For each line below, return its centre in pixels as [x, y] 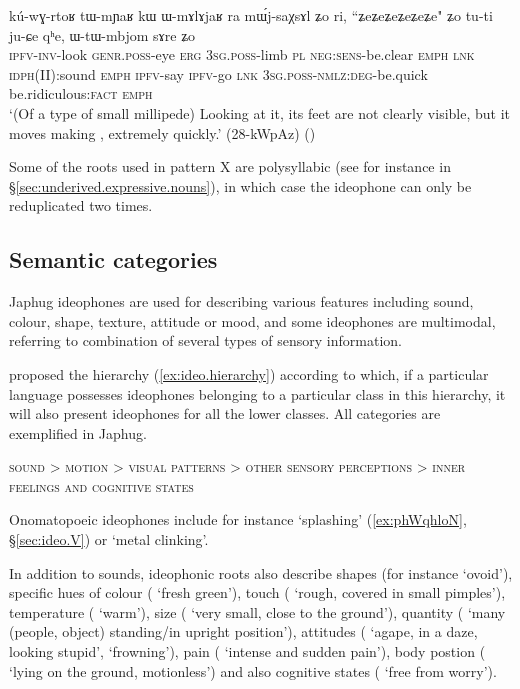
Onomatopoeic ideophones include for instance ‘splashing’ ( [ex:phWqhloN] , [238, 519]
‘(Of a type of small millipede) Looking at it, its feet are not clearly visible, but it [260, 112]
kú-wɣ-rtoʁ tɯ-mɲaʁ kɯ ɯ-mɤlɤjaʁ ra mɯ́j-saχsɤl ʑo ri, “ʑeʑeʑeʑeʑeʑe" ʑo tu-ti [251, 15]
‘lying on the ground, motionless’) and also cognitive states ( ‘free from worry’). [253, 670]
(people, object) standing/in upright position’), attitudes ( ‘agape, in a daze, [243, 631]
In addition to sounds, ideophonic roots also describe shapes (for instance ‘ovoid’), [261, 572]
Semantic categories [113, 259]
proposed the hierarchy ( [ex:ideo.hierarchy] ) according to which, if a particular [249, 373]
